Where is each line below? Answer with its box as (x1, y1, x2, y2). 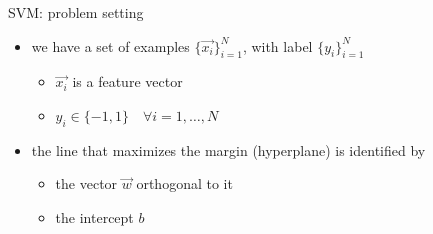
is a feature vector (72, 71, 183, 92)
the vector (55, 173, 118, 194)
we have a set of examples (31, 35, 190, 56)
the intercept (55, 206, 134, 227)
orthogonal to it (136, 173, 233, 194)
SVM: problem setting (8, 2, 144, 22)
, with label (242, 35, 313, 56)
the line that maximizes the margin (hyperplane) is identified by (31, 139, 426, 160)
